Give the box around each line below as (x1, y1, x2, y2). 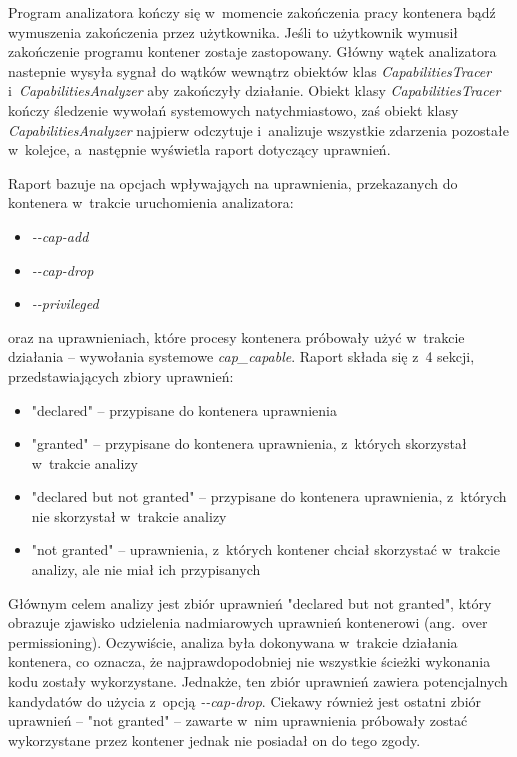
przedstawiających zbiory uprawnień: (8, 365, 234, 386)
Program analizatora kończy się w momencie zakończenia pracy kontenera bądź (8, 2, 496, 22)
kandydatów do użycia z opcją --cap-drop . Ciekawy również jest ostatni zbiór (8, 690, 482, 711)
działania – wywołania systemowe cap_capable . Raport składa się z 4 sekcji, (8, 346, 475, 367)
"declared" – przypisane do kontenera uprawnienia (31, 399, 337, 420)
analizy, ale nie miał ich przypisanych (31, 559, 261, 580)
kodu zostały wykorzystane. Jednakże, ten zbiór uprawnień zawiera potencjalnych (8, 671, 508, 692)
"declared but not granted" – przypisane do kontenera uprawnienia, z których (31, 486, 507, 507)
